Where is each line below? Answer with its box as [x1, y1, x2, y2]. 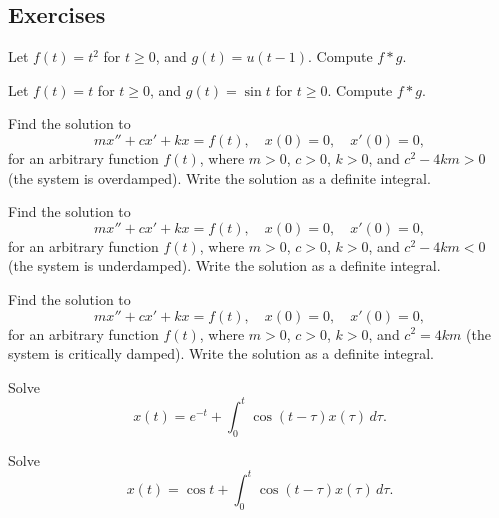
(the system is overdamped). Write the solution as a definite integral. [8, 167, 431, 188]
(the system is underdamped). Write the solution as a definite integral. [8, 255, 441, 276]
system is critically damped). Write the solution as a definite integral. [8, 343, 434, 364]
